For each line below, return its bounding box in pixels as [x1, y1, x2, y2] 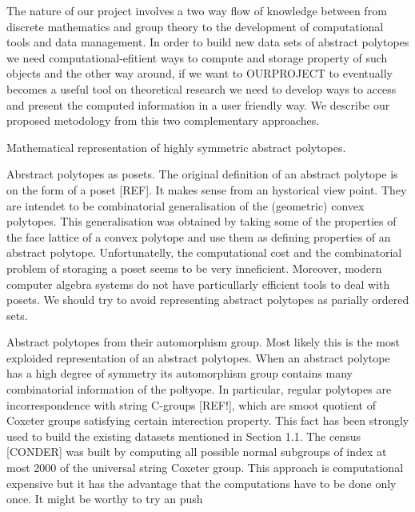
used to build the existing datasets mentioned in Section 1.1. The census [6, 427, 361, 444]
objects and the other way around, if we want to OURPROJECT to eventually [6, 65, 393, 82]
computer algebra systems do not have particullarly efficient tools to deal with [6, 275, 390, 292]
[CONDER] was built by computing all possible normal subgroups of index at [6, 443, 387, 460]
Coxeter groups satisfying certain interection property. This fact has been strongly [6, 412, 409, 429]
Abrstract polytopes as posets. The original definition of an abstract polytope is [6, 166, 398, 182]
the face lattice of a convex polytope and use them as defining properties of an [6, 228, 391, 245]
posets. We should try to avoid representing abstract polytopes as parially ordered [6, 291, 409, 308]
